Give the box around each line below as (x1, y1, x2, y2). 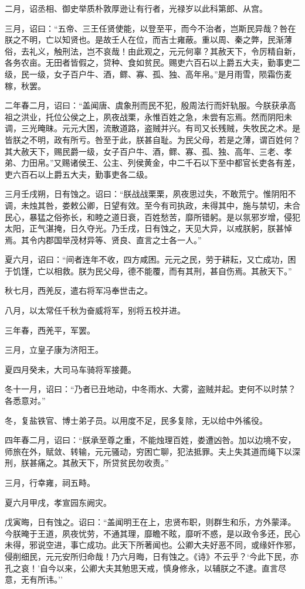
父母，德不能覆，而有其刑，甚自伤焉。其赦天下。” (103, 264, 292, 277)
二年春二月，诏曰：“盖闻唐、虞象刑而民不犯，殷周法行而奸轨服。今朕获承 (5, 99, 288, 111)
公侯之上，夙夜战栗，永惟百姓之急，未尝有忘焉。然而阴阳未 (62, 110, 292, 122)
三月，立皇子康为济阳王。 (5, 343, 103, 356)
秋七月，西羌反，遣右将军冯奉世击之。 (5, 284, 152, 297)
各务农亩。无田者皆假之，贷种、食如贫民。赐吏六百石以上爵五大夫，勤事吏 (5, 56, 292, 69)
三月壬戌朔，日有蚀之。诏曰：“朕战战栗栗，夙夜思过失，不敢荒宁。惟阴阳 (5, 188, 288, 200)
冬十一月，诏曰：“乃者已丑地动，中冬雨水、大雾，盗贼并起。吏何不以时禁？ (5, 383, 296, 395)
